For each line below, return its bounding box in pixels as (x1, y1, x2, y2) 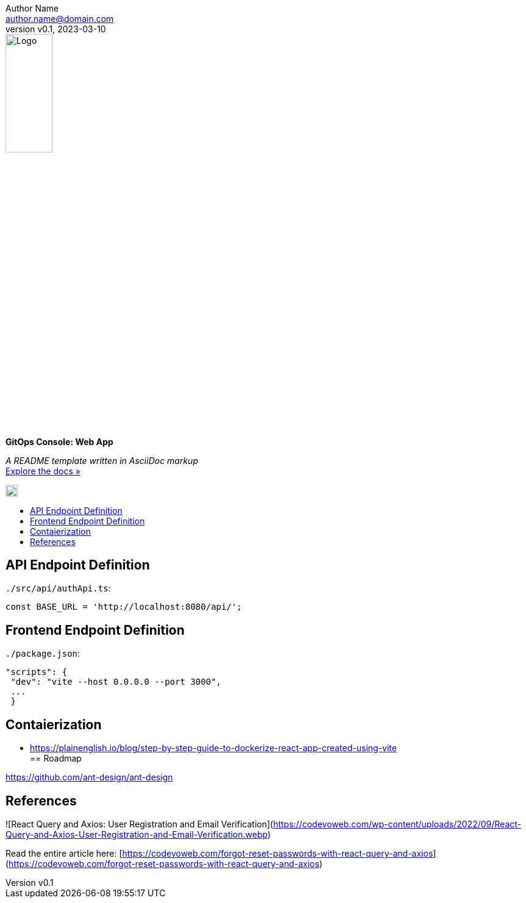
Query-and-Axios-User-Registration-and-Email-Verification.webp (5, 829, 268, 840)
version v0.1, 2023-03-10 (5, 24, 106, 34)
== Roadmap (30, 753, 82, 764)
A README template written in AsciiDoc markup (5, 455, 198, 466)
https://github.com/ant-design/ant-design (5, 772, 173, 783)
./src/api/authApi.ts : (5, 583, 111, 594)
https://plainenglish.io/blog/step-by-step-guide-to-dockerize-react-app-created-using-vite (30, 743, 397, 754)
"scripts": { (5, 667, 68, 677)
